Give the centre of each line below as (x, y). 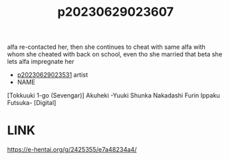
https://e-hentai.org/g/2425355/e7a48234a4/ (72, 150)
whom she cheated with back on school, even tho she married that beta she (115, 54)
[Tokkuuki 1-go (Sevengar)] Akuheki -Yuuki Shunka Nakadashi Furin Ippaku (113, 95)
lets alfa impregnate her (41, 62)
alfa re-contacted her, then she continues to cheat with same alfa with (107, 47)
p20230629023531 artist (52, 75)
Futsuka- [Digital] (32, 103)
